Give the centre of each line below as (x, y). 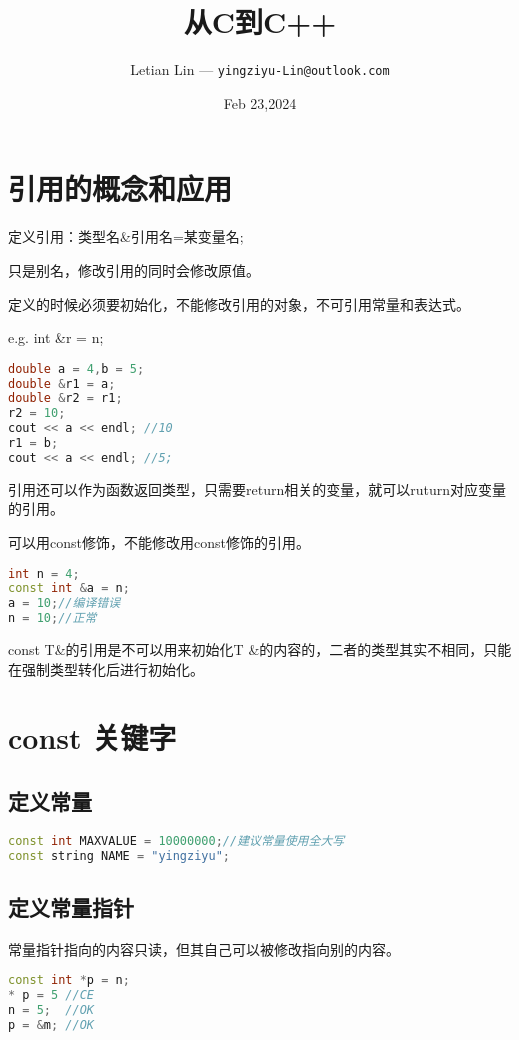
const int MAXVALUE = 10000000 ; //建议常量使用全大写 (176, 840)
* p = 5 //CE (51, 995)
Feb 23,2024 (260, 102)
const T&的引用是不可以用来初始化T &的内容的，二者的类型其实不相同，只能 (260, 649)
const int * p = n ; (69, 980)
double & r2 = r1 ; (65, 398)
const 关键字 (92, 737)
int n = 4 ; (44, 573)
